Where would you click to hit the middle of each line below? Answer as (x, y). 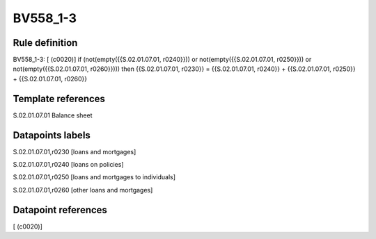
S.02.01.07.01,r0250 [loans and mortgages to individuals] (94, 177)
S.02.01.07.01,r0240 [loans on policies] (69, 165)
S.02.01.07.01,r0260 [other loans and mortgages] (83, 190)
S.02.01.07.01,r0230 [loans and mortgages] (75, 151)
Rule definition (45, 43)
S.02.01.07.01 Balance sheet (53, 115)
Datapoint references (60, 209)
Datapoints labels (52, 135)
